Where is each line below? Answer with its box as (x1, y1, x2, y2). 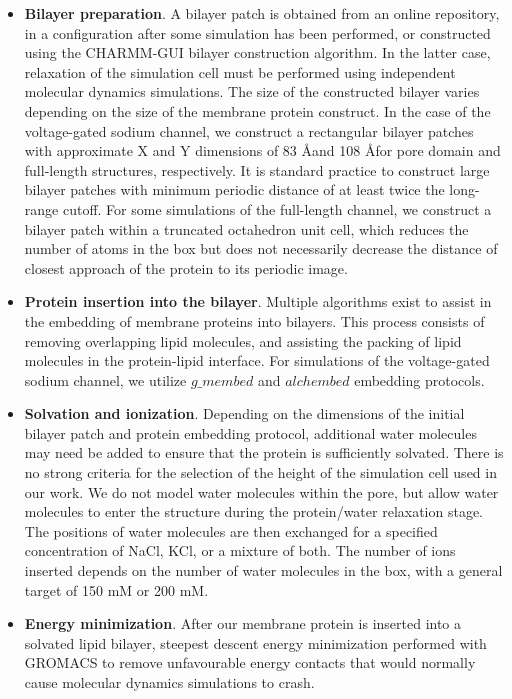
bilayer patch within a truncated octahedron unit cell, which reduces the (24, 218, 469, 239)
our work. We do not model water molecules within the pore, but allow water (24, 481, 499, 502)
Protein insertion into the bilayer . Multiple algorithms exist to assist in (24, 291, 492, 312)
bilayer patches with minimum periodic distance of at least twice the (24, 179, 445, 200)
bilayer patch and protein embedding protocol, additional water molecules (24, 422, 477, 443)
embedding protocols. (354, 369, 485, 390)
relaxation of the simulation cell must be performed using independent (24, 61, 456, 82)
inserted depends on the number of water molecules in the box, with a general (24, 560, 503, 581)
